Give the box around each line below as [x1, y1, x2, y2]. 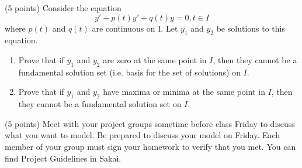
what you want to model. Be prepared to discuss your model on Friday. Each [5, 129, 280, 141]
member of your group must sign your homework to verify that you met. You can [5, 140, 296, 152]
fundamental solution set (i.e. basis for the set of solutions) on [18, 66, 241, 78]
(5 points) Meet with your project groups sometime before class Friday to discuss [5, 117, 295, 129]
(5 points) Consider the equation [5, 2, 122, 13]
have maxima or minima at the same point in [103, 85, 265, 98]
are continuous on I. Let [92, 22, 178, 34]
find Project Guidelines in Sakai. [5, 152, 122, 164]
